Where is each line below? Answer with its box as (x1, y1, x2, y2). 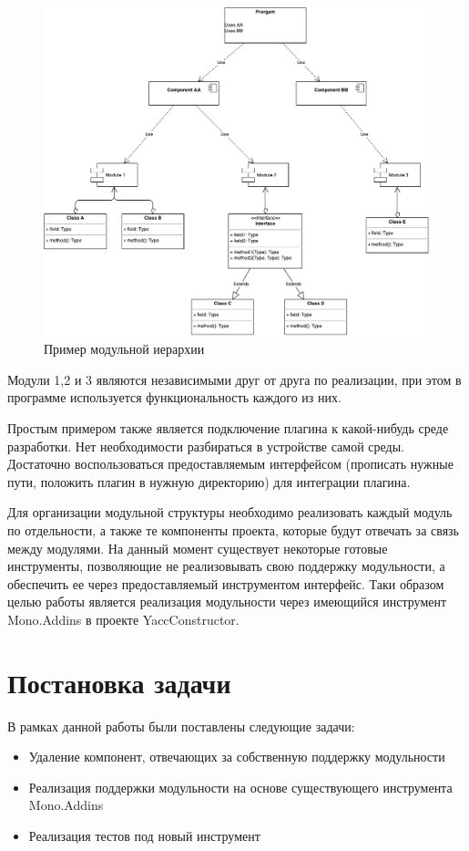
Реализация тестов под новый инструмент (28, 826, 260, 846)
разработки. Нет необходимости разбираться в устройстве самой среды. (7, 436, 404, 455)
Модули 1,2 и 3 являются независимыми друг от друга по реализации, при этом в (7, 369, 462, 389)
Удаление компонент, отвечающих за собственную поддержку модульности (28, 747, 445, 766)
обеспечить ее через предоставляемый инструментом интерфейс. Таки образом (7, 574, 444, 593)
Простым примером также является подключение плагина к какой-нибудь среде (7, 419, 449, 438)
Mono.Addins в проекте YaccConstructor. (7, 609, 240, 628)
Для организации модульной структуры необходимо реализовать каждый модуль (7, 503, 453, 522)
